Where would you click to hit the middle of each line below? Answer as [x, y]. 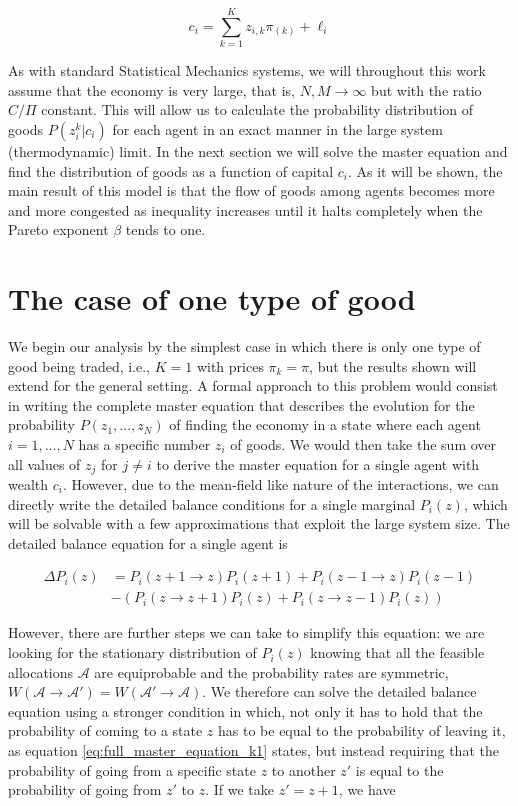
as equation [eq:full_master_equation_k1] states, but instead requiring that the [253, 750]
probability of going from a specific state [132, 769]
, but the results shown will [393, 365]
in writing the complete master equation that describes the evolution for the [241, 404]
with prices [230, 365]
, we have [367, 789]
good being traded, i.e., [79, 365]
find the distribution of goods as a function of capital [171, 170]
